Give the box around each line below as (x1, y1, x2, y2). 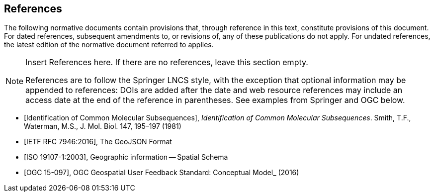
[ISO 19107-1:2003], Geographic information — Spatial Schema (24, 153, 228, 162)
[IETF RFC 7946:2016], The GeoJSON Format (24, 137, 172, 146)
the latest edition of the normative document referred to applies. (4, 40, 214, 49)
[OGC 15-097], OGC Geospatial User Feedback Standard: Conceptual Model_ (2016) (24, 168, 299, 177)
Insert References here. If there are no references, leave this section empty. (25, 57, 308, 68)
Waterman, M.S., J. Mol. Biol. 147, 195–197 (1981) (24, 122, 181, 131)
